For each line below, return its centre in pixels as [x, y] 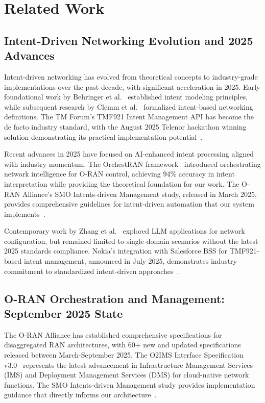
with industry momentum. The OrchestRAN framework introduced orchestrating [132, 163]
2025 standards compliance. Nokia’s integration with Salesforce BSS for [116, 251]
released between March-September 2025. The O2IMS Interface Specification [124, 355]
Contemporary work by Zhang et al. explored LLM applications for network [125, 231]
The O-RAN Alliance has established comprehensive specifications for [113, 334]
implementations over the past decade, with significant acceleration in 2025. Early [132, 86]
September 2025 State [64, 313]
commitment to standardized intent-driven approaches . [92, 271]
